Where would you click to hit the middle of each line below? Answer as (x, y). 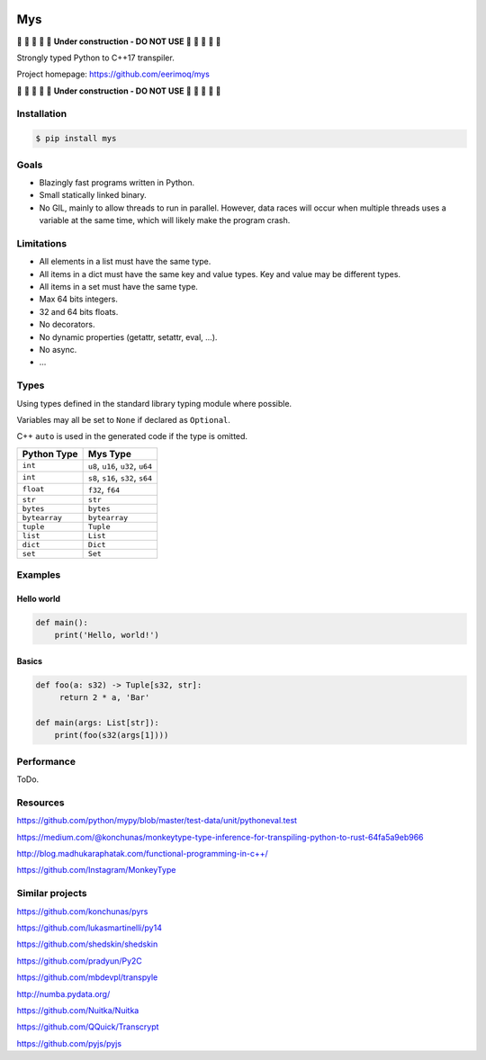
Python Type (50, 454)
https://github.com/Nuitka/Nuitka (78, 1010)
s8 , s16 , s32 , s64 (120, 477)
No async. (58, 350)
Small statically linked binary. (93, 195)
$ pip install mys (76, 139)
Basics (30, 660)
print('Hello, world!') (107, 635)
